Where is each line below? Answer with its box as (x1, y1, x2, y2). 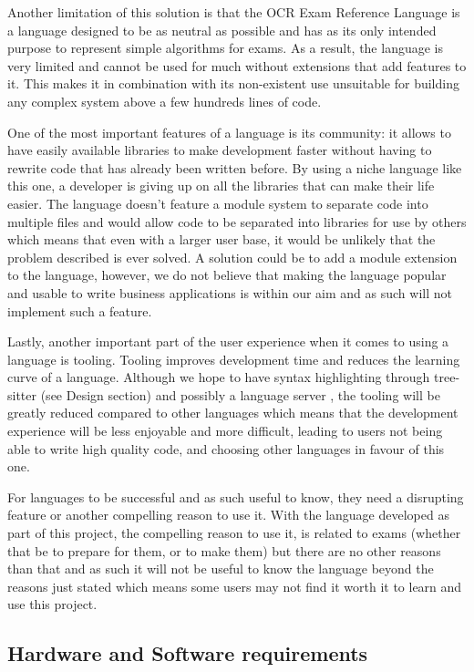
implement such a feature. (7, 301, 152, 320)
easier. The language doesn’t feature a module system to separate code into (7, 193, 428, 212)
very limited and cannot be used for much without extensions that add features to (7, 56, 467, 75)
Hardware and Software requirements (7, 639, 368, 667)
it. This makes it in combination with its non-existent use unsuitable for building (7, 74, 459, 93)
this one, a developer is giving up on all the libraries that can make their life (7, 176, 435, 195)
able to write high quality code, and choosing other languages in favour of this (7, 439, 445, 458)
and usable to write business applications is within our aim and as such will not (7, 283, 452, 302)
